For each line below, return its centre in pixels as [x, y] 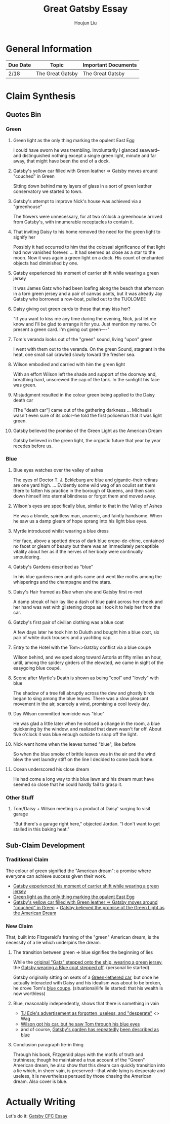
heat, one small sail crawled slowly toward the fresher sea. [74, 354]
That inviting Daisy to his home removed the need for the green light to [87, 232]
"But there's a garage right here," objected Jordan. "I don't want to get [87, 824]
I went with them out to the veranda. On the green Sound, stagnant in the [89, 349]
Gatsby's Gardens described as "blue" [53, 567]
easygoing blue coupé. [37, 668]
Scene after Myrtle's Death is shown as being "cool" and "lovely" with [86, 678]
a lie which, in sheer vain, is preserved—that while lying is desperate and [89, 1071]
